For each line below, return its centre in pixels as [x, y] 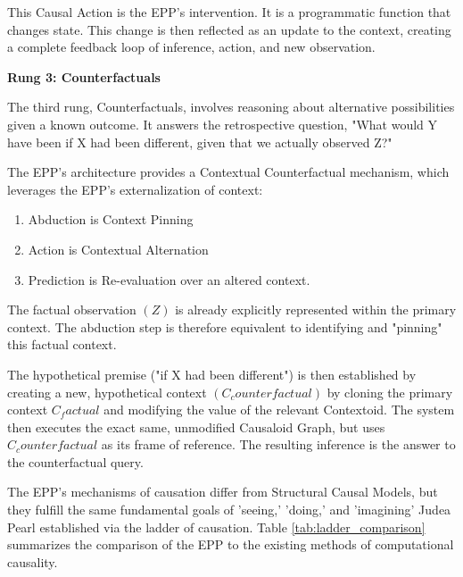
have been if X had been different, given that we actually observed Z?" [200, 142]
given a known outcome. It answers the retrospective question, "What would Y [223, 124]
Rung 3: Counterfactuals [84, 76]
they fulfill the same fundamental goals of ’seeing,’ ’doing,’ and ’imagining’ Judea [229, 510]
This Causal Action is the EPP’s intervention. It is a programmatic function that [229, 12]
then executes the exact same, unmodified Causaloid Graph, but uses [196, 426]
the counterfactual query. [75, 461]
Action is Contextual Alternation [118, 249]
